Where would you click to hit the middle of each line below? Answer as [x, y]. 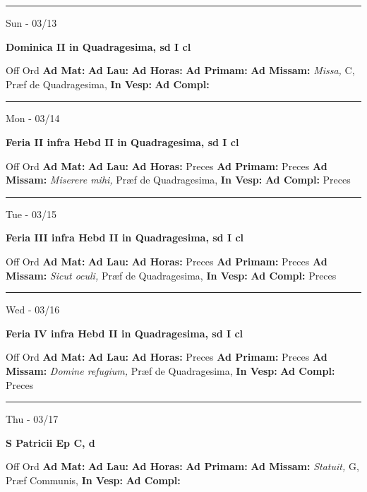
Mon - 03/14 [33, 118]
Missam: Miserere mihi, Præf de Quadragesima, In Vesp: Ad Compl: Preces [178, 180]
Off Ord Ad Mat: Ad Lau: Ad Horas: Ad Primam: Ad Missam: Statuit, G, [182, 466]
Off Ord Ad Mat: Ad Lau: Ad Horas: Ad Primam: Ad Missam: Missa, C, [180, 70]
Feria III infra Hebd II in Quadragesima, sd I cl [125, 238]
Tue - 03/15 [31, 214]
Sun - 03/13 [31, 23]
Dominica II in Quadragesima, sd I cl [98, 46]
